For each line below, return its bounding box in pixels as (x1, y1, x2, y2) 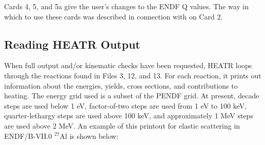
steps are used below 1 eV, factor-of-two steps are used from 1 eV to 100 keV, (4, 100, 247, 111)
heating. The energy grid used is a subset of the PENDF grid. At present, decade (4, 90, 259, 101)
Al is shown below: (59, 130, 119, 141)
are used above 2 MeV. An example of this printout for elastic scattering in (4, 120, 240, 131)
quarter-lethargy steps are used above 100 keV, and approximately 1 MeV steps (4, 110, 253, 121)
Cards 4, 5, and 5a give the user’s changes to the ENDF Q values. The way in (4, 1, 249, 11)
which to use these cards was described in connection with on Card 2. (4, 11, 223, 22)
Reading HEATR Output (4, 36, 140, 52)
